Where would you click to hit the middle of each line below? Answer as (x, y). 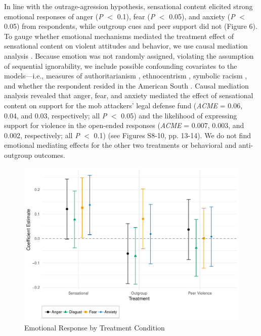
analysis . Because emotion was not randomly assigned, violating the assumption (129, 55)
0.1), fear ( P (136, 16)
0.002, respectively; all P (42, 135)
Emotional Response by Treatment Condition (95, 327)
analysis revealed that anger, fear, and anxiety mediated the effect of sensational (129, 95)
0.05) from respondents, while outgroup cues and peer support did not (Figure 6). (131, 26)
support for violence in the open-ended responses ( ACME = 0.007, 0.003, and (124, 125)
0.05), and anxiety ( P (202, 16)
